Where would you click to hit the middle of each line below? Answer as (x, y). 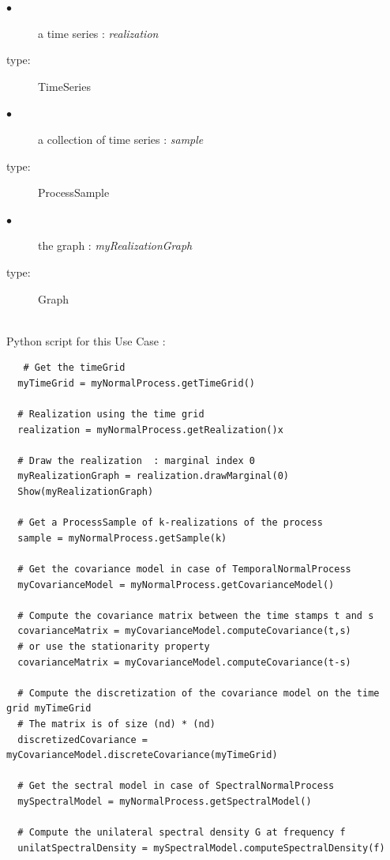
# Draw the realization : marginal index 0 (136, 460)
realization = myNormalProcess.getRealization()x (150, 430)
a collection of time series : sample (121, 139)
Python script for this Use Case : (86, 340)
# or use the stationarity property (114, 647)
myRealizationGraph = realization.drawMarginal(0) (153, 476)
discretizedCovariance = (82, 739)
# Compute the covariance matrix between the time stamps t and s (196, 615)
